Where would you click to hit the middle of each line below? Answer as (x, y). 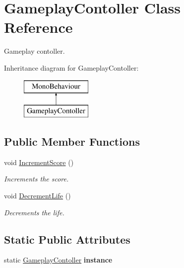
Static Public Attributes (67, 239)
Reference (38, 27)
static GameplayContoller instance (58, 260)
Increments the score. (36, 179)
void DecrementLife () (37, 196)
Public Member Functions (72, 141)
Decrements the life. (34, 212)
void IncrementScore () (39, 162)
